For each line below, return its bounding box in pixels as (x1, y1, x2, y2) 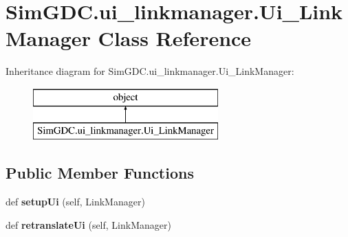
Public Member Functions (6, 162, 194, 183)
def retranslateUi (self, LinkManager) (6, 217, 171, 232)
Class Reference (98, 24, 252, 52)
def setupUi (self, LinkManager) (6, 194, 145, 209)
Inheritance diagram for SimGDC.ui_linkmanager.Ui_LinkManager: (6, 64, 294, 78)
